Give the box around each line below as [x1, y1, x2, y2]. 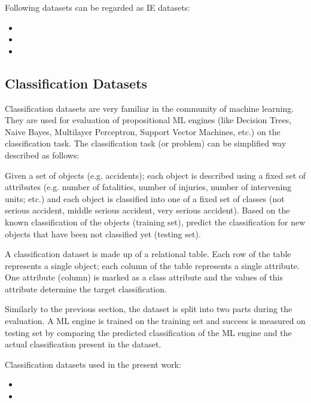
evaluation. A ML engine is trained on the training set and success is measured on [5, 315, 306, 327]
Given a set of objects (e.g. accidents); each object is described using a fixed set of [5, 169, 306, 181]
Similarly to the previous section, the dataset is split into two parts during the [5, 303, 292, 315]
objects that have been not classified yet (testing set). [5, 227, 201, 240]
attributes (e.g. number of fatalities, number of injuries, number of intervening [5, 181, 292, 193]
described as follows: [5, 148, 80, 161]
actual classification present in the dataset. [5, 338, 161, 350]
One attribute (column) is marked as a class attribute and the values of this [5, 271, 283, 283]
